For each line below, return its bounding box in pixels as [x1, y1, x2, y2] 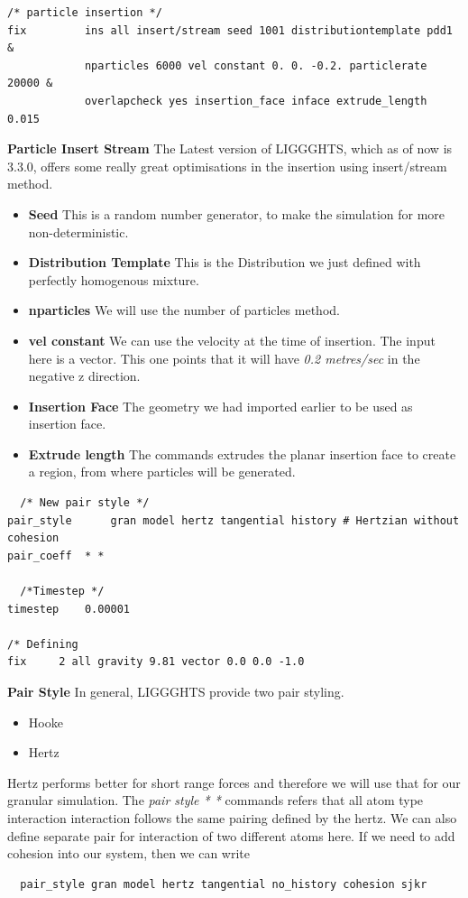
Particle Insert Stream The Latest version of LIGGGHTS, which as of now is [7, 139, 453, 158]
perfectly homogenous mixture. [28, 270, 199, 289]
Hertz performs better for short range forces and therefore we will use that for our [7, 773, 461, 792]
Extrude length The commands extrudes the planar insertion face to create [28, 444, 456, 463]
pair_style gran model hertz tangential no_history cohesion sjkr [20, 877, 427, 891]
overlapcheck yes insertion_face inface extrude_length [84, 94, 427, 107]
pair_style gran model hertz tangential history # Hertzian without [7, 514, 460, 527]
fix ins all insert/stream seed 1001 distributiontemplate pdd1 [7, 23, 453, 37]
